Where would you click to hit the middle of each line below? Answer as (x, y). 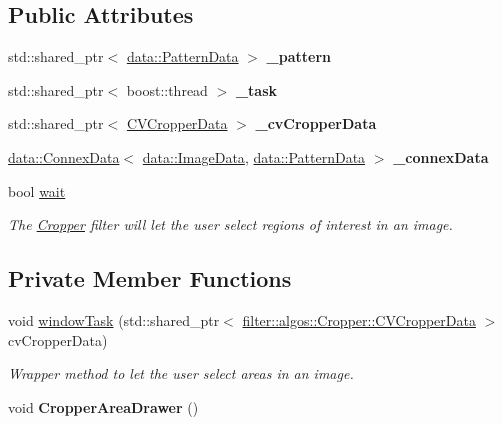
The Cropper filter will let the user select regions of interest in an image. (230, 224)
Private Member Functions (150, 278)
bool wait (37, 190)
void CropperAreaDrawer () (103, 406)
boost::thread (167, 89)
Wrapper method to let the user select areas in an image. (181, 373)
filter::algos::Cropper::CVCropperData (359, 319)
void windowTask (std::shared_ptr (114, 319)
